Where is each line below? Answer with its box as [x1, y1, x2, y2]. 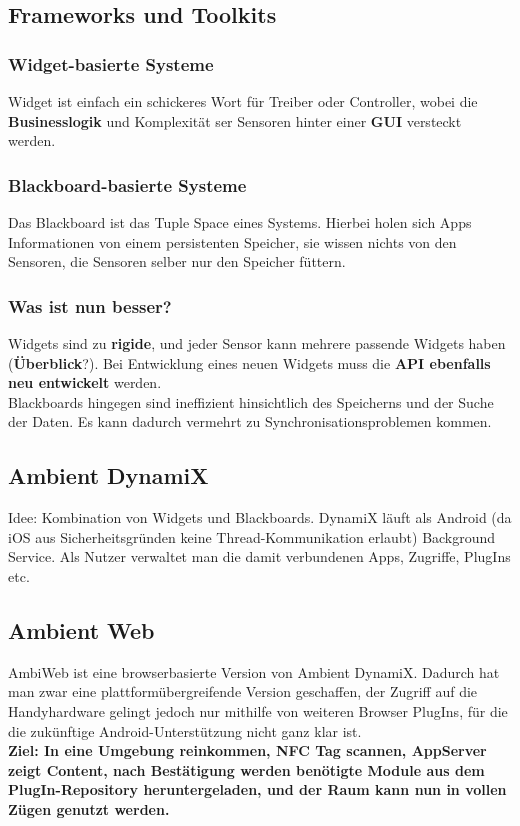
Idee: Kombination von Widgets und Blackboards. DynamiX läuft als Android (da [8, 507, 512, 528]
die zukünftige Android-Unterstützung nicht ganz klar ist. [8, 720, 362, 741]
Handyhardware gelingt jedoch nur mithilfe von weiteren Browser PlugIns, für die [8, 700, 508, 721]
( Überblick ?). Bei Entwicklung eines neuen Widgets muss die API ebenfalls [8, 352, 491, 373]
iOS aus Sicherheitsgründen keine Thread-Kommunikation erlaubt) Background [8, 526, 496, 547]
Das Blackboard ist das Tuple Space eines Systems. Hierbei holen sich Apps [8, 212, 472, 232]
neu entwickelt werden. [8, 372, 162, 393]
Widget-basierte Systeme [8, 51, 214, 76]
